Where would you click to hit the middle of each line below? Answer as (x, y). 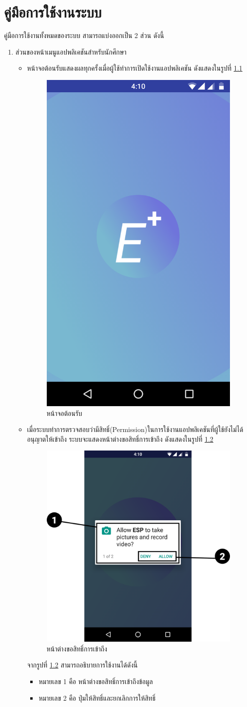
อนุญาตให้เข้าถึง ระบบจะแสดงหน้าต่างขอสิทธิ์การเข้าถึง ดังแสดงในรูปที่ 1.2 (120, 439)
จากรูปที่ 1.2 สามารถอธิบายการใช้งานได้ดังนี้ (82, 665)
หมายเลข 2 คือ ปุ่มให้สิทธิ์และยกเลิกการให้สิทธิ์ (97, 697)
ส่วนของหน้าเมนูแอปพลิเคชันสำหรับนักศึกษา (71, 51)
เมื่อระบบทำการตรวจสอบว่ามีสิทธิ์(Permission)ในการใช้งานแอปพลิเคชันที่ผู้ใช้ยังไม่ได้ (135, 429)
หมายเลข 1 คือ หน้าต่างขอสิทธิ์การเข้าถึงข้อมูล (96, 681)
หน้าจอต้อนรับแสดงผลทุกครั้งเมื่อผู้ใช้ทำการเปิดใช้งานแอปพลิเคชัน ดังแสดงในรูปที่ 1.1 (135, 68)
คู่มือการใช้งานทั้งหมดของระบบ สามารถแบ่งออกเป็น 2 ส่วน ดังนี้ (84, 35)
